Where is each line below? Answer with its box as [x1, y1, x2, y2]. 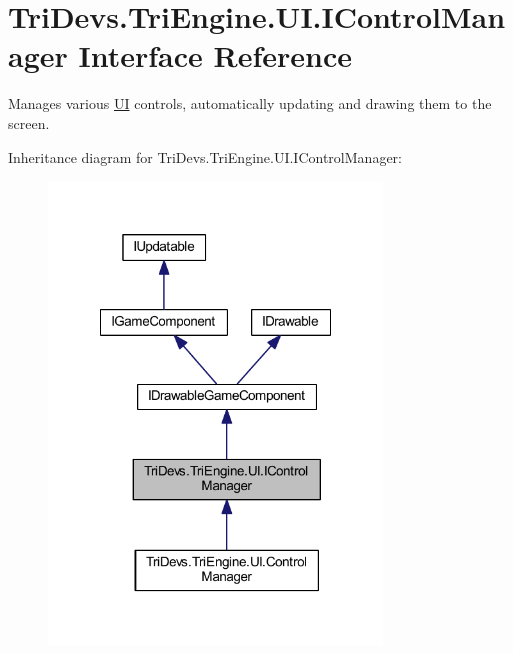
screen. [8, 112, 50, 133]
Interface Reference [78, 35, 353, 76]
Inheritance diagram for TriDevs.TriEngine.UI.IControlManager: [8, 146, 402, 167]
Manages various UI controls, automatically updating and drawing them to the [8, 93, 492, 114]
